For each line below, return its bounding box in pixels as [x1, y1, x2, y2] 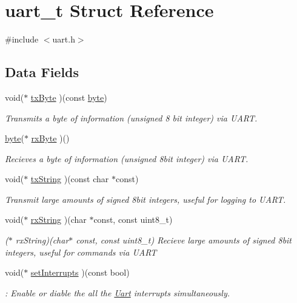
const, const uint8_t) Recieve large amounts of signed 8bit [76, 234, 292, 247]
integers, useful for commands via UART [5, 245, 157, 258]
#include [5, 33, 39, 46]
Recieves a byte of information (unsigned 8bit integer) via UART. [5, 152, 249, 165]
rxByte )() [31, 132, 70, 145]
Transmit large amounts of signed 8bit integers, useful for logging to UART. [5, 192, 286, 205]
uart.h [52, 33, 75, 46]
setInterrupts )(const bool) [30, 266, 130, 279]
